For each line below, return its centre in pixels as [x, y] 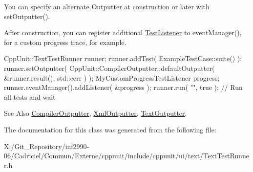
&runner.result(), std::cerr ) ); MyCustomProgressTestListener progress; [112, 77]
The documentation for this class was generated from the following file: [110, 129]
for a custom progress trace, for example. [65, 42]
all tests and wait [30, 97]
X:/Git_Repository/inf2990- [47, 146]
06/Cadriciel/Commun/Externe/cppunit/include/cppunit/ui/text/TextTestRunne [126, 156]
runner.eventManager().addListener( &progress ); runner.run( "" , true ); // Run [123, 87]
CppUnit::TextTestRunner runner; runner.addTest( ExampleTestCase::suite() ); [123, 58]
